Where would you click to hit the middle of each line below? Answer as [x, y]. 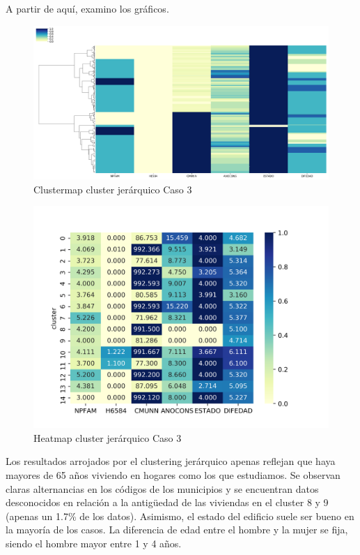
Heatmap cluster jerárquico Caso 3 [108, 437]
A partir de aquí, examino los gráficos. [87, 8]
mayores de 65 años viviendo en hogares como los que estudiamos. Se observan [173, 475]
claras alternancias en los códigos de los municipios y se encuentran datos [162, 488]
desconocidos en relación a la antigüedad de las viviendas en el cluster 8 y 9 [167, 502]
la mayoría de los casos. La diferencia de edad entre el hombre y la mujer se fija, [177, 530]
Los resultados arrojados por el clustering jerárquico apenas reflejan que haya [171, 461]
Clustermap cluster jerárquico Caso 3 [113, 189]
